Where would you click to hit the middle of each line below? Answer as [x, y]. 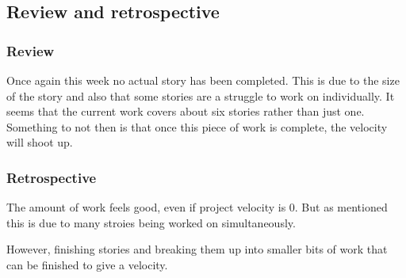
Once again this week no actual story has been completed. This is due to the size [203, 80]
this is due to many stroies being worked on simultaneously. [151, 222]
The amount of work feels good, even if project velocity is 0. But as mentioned [197, 207]
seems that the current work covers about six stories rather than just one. [186, 111]
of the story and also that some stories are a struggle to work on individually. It [201, 95]
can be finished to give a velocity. [87, 264]
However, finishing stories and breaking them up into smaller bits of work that [197, 249]
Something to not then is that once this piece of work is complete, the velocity [197, 126]
